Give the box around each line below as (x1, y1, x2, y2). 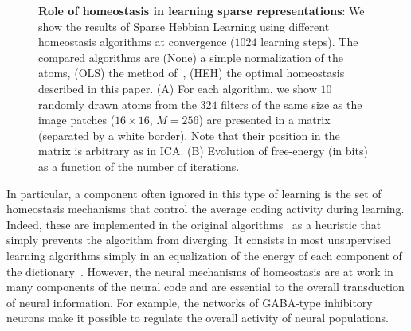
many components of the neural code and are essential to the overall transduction (6, 278, 405, 295)
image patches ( (38, 111, 115, 128)
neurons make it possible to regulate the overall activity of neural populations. (6, 310, 389, 326)
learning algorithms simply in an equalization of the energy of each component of (6, 247, 402, 263)
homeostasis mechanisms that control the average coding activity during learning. (6, 201, 405, 217)
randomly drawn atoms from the (38, 95, 197, 112)
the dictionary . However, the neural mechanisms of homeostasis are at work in (6, 263, 393, 279)
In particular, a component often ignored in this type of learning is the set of (6, 185, 382, 201)
